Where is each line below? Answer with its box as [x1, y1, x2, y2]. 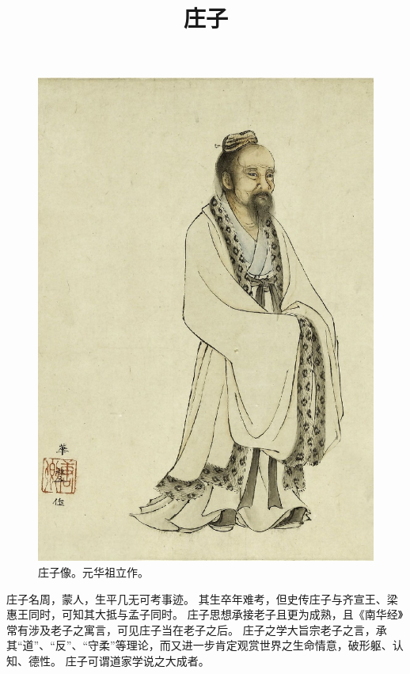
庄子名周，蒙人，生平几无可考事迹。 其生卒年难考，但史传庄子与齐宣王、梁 [6, 590, 398, 607]
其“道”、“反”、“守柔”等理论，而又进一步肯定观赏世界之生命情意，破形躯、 [6, 637, 393, 653]
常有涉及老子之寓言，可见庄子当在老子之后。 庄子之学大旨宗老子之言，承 [6, 621, 387, 638]
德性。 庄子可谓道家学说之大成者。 [28, 652, 210, 668]
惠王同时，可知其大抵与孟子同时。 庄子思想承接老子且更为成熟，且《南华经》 [6, 606, 404, 623]
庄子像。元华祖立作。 [38, 564, 149, 581]
